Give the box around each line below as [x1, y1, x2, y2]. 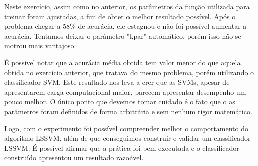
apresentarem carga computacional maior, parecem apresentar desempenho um [4, 86, 246, 97]
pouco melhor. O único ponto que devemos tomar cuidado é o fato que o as [4, 96, 235, 107]
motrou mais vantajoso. [4, 40, 76, 51]
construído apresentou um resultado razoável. [4, 152, 144, 163]
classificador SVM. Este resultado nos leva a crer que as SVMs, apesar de [4, 77, 230, 87]
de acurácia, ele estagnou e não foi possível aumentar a [78, 21, 247, 31]
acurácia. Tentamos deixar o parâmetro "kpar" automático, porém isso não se [4, 30, 241, 41]
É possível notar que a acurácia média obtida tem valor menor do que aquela [4, 57, 241, 67]
